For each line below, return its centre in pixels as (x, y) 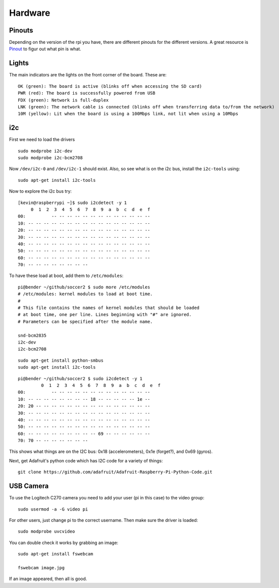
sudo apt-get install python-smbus (61, 360)
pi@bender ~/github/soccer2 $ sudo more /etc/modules (84, 287)
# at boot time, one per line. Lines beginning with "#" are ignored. (105, 315)
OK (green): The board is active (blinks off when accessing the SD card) (110, 86)
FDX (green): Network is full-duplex (63, 100)
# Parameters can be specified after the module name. (85, 321)
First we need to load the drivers (42, 139)
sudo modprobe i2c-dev (45, 151)
